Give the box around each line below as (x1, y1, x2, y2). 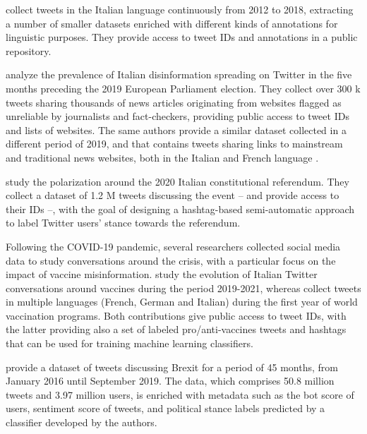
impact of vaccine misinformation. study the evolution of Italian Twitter (6, 267, 318, 282)
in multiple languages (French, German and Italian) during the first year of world (6, 294, 358, 309)
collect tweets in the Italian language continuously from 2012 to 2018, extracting (6, 2, 354, 16)
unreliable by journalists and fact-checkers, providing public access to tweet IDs (6, 109, 349, 123)
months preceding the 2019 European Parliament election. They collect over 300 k (6, 80, 361, 95)
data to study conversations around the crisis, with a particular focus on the (6, 253, 336, 267)
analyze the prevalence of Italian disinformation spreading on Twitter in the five (6, 67, 352, 82)
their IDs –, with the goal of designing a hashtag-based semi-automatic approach (6, 201, 355, 216)
